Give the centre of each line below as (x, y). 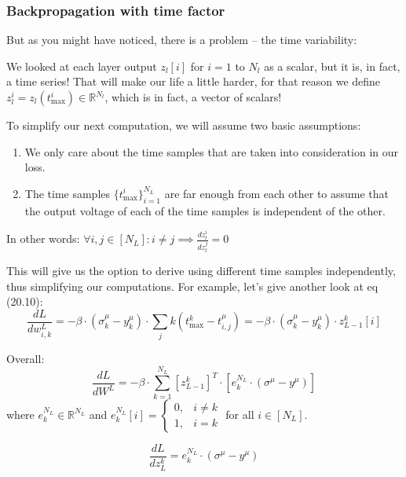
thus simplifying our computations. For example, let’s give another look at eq (192, 286)
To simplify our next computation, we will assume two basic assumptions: (184, 125)
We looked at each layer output (82, 66)
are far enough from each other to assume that (277, 193)
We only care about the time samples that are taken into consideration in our (212, 151)
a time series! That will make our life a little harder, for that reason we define (194, 81)
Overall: (26, 358)
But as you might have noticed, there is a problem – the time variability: (182, 40)
